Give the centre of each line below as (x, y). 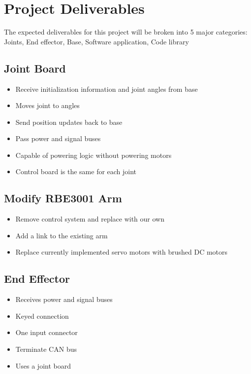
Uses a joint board (43, 365)
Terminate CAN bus (46, 349)
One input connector (47, 332)
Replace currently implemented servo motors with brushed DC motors (122, 252)
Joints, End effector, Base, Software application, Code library (96, 41)
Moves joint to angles (47, 105)
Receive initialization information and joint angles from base (107, 89)
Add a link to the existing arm (62, 235)
